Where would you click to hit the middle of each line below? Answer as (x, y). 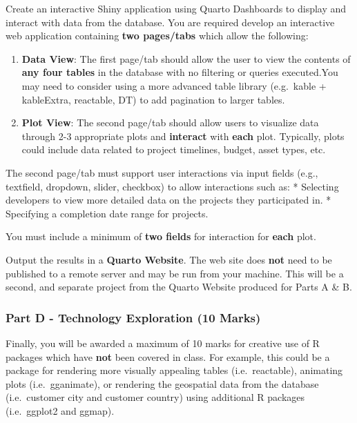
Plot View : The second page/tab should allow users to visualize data (170, 122)
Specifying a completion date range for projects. (107, 213)
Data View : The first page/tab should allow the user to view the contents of (186, 58)
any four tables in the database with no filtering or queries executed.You (180, 72)
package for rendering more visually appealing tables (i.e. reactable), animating (174, 370)
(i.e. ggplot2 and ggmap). (60, 410)
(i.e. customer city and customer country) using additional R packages (155, 397)
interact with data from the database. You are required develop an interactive (170, 22)
